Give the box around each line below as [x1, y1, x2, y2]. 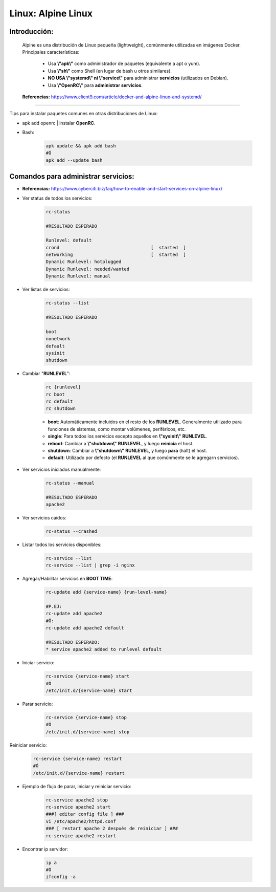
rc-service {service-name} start [45, 673, 130, 679]
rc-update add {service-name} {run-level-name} [45, 589, 167, 595]
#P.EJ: [45, 604, 62, 610]
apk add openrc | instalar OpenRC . [22, 120, 96, 126]
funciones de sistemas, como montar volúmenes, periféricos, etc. [48, 426, 186, 432]
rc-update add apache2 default [45, 625, 125, 631]
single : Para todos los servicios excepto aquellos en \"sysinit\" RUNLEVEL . [48, 433, 208, 440]
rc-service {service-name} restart [33, 755, 122, 762]
